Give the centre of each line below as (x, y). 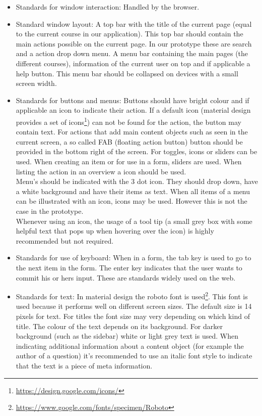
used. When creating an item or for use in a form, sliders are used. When (129, 161)
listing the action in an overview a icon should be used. (101, 171)
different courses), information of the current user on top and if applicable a (133, 63)
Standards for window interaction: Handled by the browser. (108, 7)
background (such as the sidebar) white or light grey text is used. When (127, 336)
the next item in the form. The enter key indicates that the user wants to (129, 267)
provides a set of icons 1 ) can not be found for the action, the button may (128, 121)
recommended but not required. (65, 240)
